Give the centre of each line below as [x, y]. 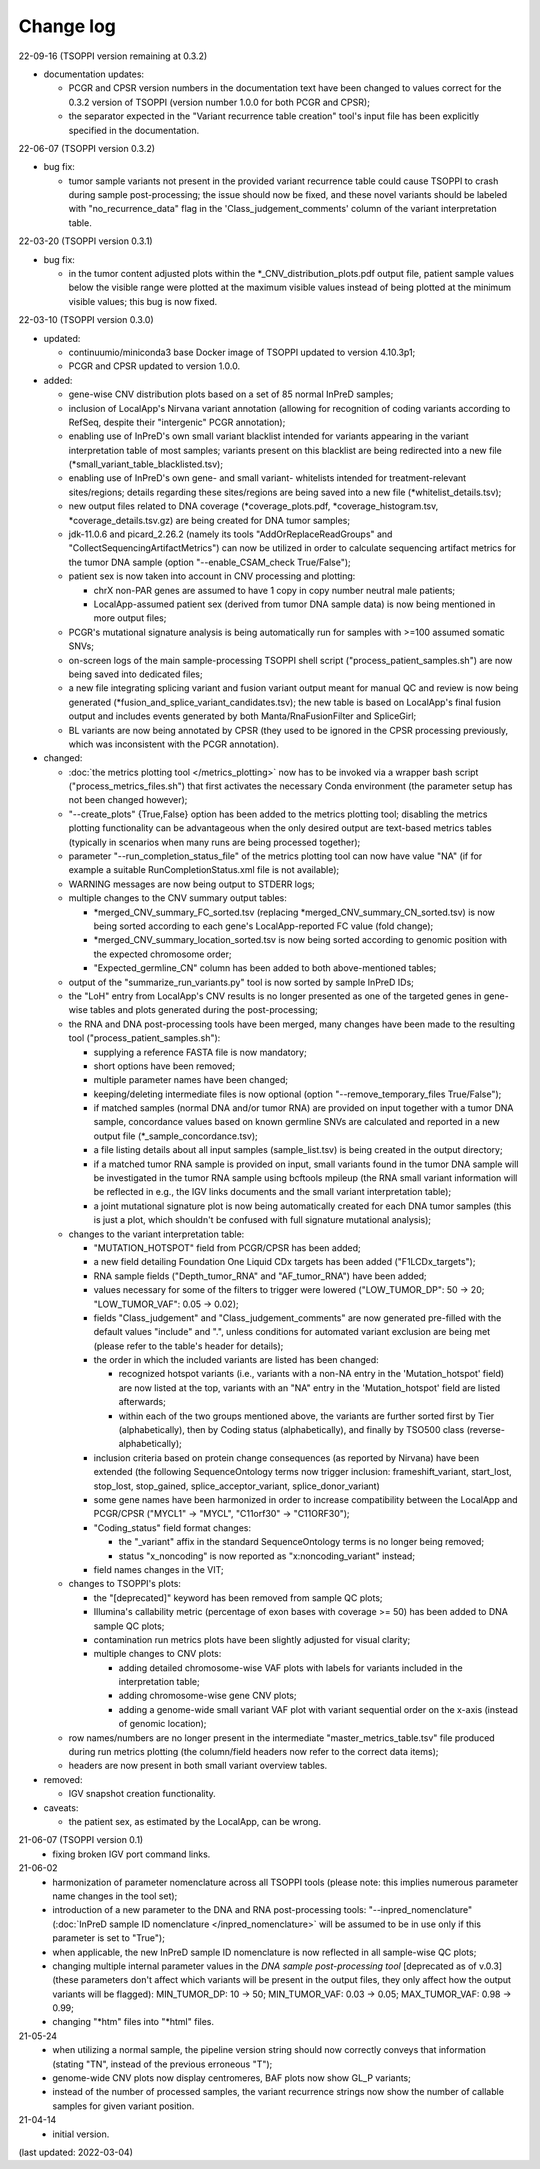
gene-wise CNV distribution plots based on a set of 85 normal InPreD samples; [231, 394]
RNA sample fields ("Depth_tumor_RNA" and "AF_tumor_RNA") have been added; [260, 1276]
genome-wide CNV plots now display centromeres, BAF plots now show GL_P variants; [232, 2078]
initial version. [81, 2134]
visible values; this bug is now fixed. [143, 301]
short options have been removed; [164, 1066]
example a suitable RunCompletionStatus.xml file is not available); [204, 870]
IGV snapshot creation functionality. [142, 1794]
